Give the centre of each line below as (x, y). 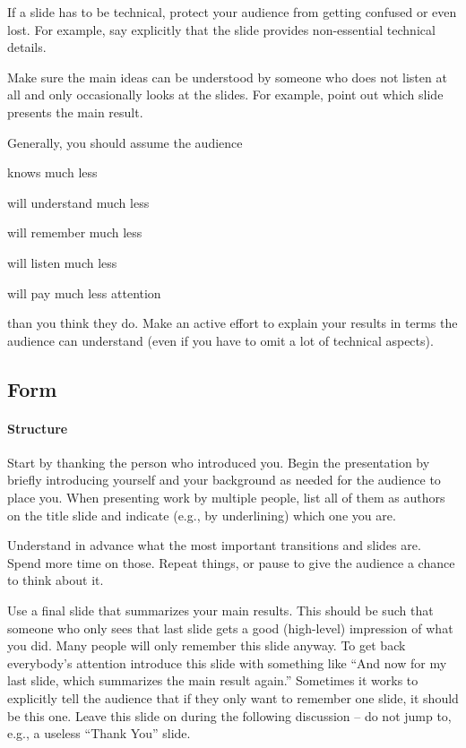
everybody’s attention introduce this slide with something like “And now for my (227, 662)
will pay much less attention (84, 292)
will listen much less (62, 262)
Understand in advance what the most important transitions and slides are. (214, 545)
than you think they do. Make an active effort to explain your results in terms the (233, 323)
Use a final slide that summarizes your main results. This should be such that (220, 610)
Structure (38, 428)
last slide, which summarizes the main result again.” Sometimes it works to (213, 680)
